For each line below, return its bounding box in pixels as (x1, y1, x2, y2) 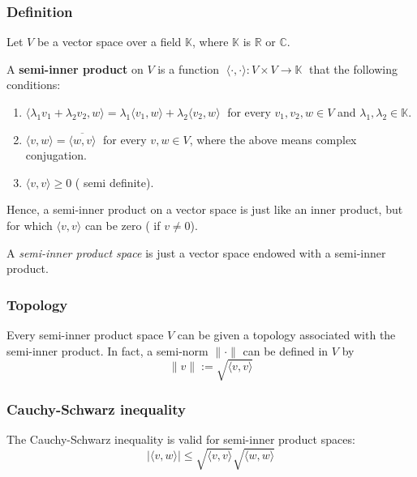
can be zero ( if (84, 216, 161, 233)
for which (6, 216, 53, 233)
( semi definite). (75, 173, 154, 190)
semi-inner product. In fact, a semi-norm (6, 342, 208, 359)
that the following (309, 60, 398, 77)
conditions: (6, 76, 61, 93)
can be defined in (243, 342, 329, 359)
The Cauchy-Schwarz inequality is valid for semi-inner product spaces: (6, 430, 355, 447)
